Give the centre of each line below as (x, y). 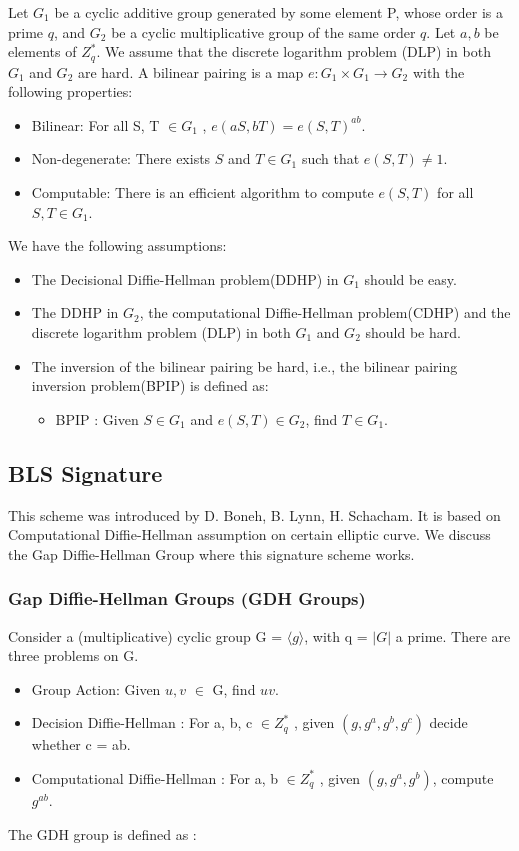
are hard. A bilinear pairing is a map (190, 71)
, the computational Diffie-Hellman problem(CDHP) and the (325, 312)
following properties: (70, 91)
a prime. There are (453, 635)
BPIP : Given (97, 418)
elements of (42, 51)
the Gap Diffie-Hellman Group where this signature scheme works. (211, 553)
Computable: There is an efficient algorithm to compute (202, 192)
